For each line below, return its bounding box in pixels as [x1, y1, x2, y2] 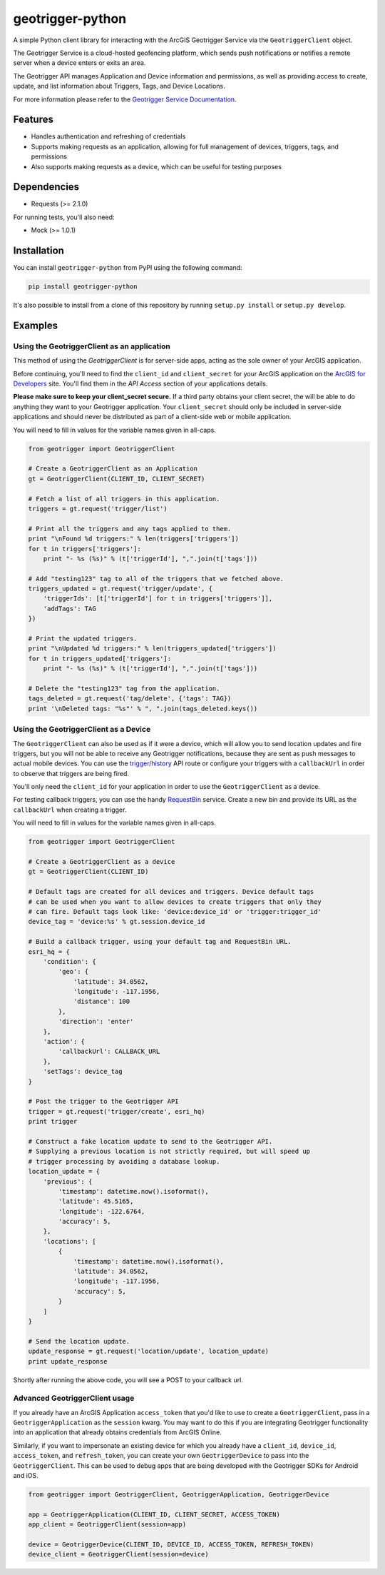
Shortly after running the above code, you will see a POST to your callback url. [13, 1375, 244, 1384]
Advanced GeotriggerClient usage [13, 1393, 135, 1403]
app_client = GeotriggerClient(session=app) [28, 1521, 187, 1529]
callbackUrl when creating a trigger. [13, 805, 127, 814]
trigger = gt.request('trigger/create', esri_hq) [28, 1107, 205, 1115]
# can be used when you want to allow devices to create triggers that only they [28, 897, 322, 906]
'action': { [43, 1037, 86, 1046]
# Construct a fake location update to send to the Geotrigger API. [28, 1137, 273, 1145]
